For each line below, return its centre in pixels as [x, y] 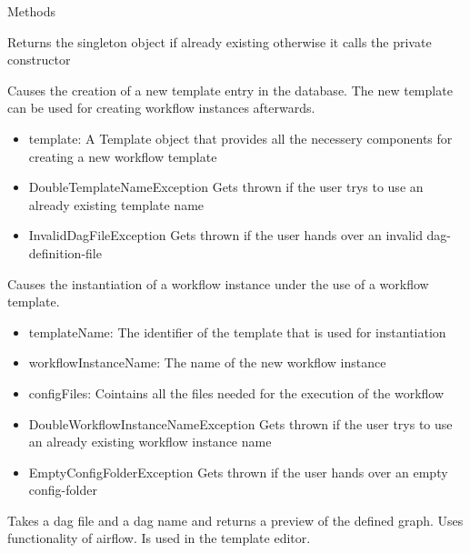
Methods [31, 11]
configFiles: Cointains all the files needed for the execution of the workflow [236, 392]
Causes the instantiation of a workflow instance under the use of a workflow [218, 283]
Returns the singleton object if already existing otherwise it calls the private [220, 41]
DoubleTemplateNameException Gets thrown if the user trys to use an [226, 187]
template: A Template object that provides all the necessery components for [240, 138]
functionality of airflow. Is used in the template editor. [159, 538]
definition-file [65, 252]
